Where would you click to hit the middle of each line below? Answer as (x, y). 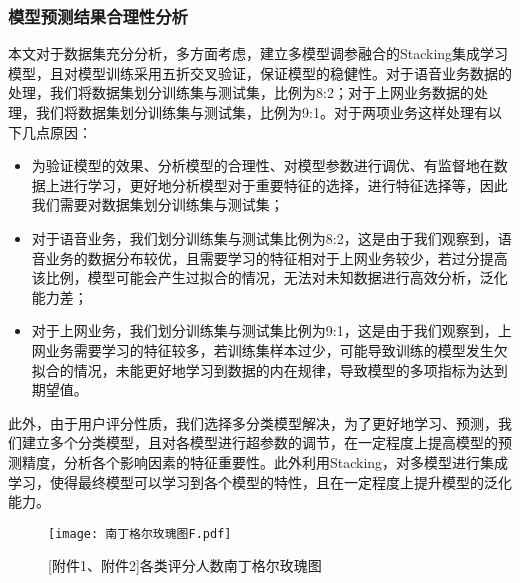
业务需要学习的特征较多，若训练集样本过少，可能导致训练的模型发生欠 (276, 349)
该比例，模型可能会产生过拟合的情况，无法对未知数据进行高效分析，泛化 (269, 277)
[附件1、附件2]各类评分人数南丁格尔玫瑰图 (185, 565)
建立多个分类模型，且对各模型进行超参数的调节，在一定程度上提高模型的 (259, 442)
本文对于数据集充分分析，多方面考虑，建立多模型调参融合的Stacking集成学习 (258, 53)
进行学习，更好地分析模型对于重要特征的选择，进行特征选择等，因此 (283, 184)
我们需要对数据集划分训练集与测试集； (157, 204)
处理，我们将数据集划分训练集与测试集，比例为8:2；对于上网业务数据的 (241, 92)
